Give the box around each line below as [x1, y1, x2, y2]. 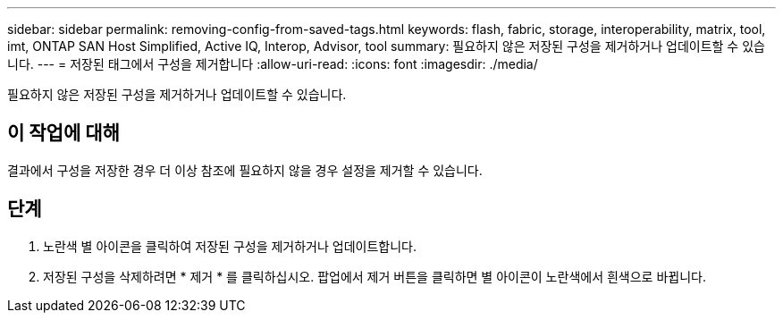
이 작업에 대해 [7, 122, 120, 145]
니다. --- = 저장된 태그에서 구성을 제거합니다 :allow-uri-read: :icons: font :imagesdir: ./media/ [7, 56, 538, 72]
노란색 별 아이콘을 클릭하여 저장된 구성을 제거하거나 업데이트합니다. [43, 238, 417, 254]
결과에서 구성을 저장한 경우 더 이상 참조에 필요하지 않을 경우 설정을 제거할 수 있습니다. [7, 162, 483, 178]
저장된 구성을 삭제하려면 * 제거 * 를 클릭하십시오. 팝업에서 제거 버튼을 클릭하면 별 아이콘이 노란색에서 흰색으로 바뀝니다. [43, 268, 706, 284]
